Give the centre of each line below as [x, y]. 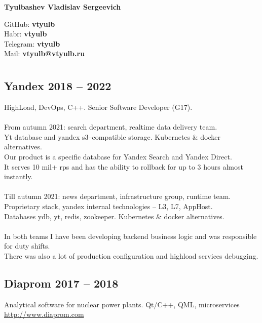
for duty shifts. [27, 246]
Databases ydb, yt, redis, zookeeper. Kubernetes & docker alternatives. [114, 216]
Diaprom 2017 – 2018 [61, 283]
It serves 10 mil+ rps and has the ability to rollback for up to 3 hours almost [124, 166]
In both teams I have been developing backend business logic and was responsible [130, 236]
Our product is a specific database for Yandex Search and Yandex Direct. [118, 156]
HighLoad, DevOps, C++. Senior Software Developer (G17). [98, 107]
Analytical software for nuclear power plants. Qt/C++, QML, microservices [122, 304]
